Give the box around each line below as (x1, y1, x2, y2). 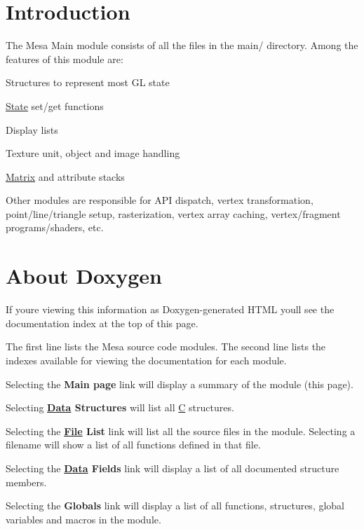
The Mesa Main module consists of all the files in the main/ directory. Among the (6, 38, 358, 53)
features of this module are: (6, 51, 123, 66)
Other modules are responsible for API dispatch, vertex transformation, (6, 193, 314, 207)
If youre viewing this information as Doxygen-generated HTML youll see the (6, 302, 335, 317)
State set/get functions (6, 98, 104, 113)
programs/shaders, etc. (6, 220, 104, 235)
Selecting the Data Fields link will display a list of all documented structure (6, 460, 339, 475)
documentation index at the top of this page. (6, 315, 198, 330)
